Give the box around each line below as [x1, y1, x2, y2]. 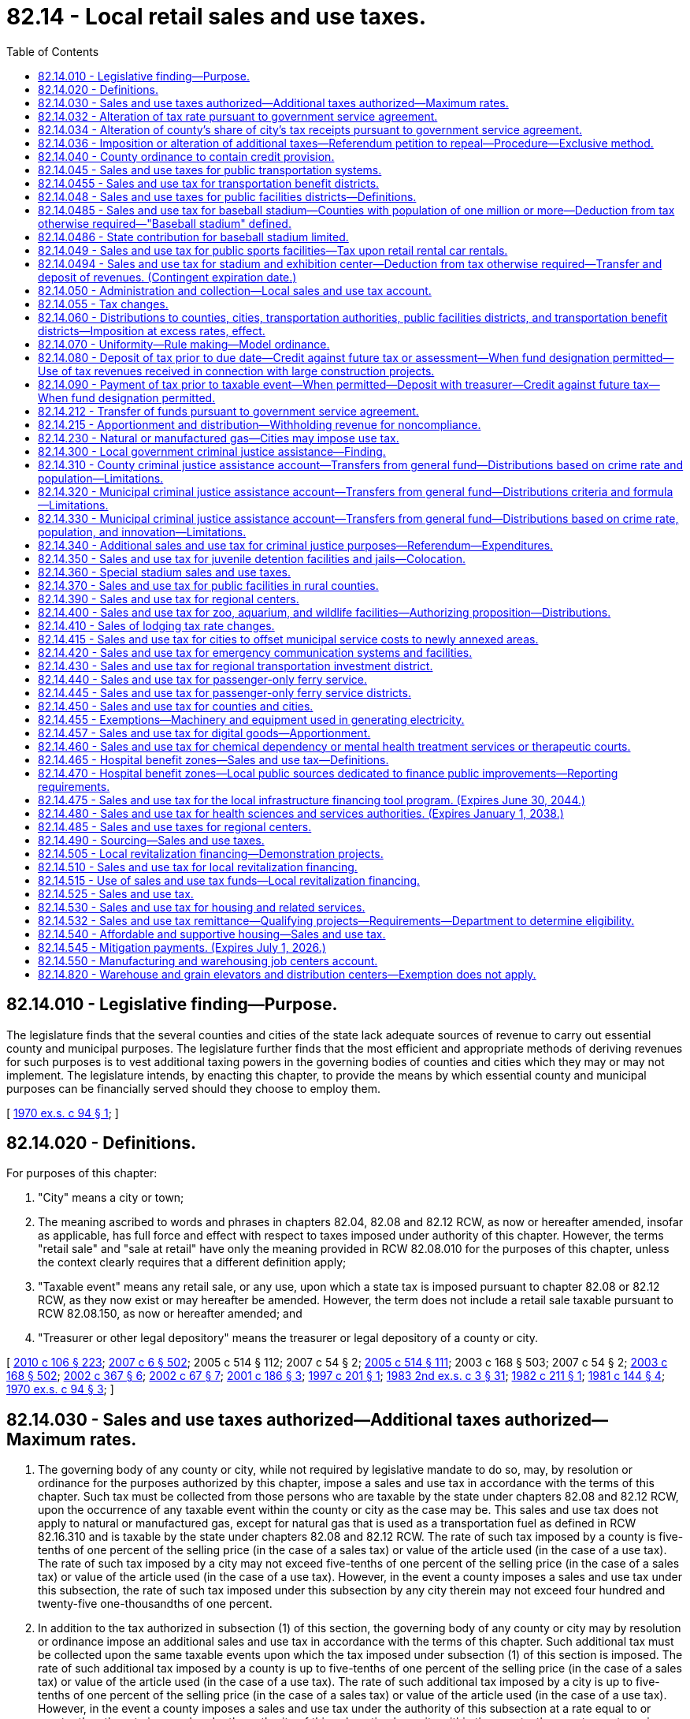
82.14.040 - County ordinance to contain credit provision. [38, 149, 335, 163]
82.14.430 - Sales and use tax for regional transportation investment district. [38, 658, 433, 673]
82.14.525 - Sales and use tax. [38, 886, 194, 901]
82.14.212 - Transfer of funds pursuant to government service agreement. [38, 404, 419, 418]
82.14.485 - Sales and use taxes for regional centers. [38, 819, 312, 833]
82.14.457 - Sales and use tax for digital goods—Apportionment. [38, 725, 371, 740]
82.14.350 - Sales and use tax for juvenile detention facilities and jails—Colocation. [38, 551, 466, 565]
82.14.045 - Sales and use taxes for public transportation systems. [38, 162, 382, 177]
